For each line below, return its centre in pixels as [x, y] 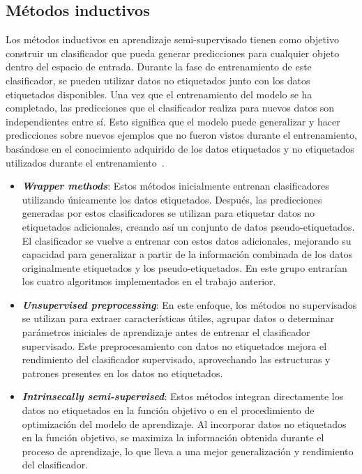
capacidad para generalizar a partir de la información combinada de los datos [187, 254]
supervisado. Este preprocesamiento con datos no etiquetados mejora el [174, 345]
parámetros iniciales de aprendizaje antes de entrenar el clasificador [166, 332]
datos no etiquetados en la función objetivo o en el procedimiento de [168, 410]
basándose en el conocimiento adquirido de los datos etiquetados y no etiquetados [180, 148]
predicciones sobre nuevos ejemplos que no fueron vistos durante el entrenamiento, [181, 135]
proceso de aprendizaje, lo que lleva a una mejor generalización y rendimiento [188, 451]
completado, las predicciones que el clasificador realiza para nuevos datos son [170, 108]
